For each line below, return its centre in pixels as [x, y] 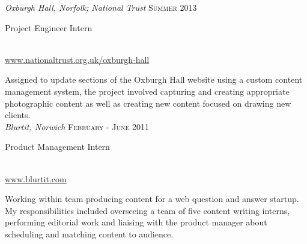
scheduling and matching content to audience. [89, 234]
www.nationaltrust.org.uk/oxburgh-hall [77, 59]
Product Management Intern [57, 147]
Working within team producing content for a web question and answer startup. [152, 199]
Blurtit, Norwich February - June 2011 [77, 126]
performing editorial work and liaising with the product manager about [136, 222]
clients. [18, 115]
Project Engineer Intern [49, 27]
